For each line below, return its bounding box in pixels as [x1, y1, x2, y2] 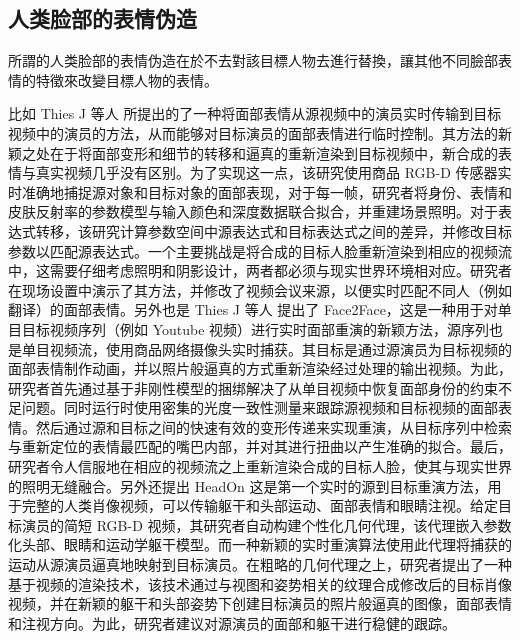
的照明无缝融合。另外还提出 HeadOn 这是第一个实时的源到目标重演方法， [8, 475, 488, 496]
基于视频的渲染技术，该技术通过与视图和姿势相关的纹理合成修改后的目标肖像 [8, 573, 512, 594]
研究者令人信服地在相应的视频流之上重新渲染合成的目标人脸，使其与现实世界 [8, 456, 512, 477]
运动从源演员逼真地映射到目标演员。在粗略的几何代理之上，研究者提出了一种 [8, 554, 512, 575]
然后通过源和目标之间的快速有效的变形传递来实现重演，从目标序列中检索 [35, 416, 512, 437]
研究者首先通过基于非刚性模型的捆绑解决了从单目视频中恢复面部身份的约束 [8, 377, 498, 398]
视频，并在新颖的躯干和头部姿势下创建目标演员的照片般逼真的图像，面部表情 [8, 593, 512, 614]
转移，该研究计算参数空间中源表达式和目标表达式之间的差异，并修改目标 [35, 220, 512, 241]
